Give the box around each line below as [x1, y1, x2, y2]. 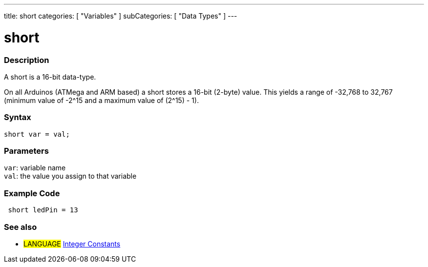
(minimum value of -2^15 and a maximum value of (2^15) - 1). [4, 96, 199, 104]
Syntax [4, 112, 31, 123]
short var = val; [4, 130, 70, 138]
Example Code [4, 188, 60, 198]
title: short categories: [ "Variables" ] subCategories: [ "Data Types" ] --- [4, 12, 237, 20]
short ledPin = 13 [8, 206, 78, 214]
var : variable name [4, 164, 66, 172]
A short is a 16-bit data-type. [4, 72, 96, 81]
